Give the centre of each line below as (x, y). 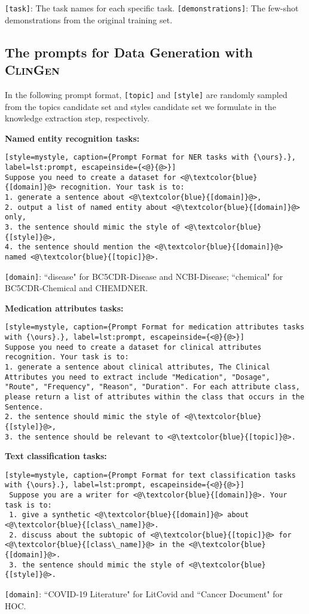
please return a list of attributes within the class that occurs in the (155, 397)
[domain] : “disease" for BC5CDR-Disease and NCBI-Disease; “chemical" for (144, 276)
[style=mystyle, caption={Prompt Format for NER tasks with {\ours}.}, (150, 158)
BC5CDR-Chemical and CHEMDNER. (77, 288)
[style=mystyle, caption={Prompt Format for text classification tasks (150, 475)
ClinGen (32, 70)
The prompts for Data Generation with (129, 52)
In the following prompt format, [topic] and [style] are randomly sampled (146, 94)
